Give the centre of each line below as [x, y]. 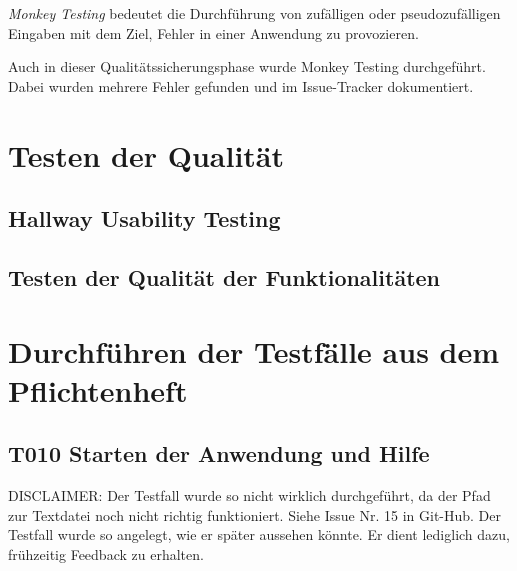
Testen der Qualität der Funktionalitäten [224, 276]
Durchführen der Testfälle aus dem [254, 350]
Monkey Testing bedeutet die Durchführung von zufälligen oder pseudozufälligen [254, 13]
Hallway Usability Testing [144, 218]
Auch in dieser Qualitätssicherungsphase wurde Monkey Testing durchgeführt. [247, 66]
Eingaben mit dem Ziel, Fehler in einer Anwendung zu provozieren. [213, 32]
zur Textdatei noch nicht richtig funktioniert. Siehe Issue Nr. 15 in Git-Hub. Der [255, 514]
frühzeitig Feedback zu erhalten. [106, 553]
